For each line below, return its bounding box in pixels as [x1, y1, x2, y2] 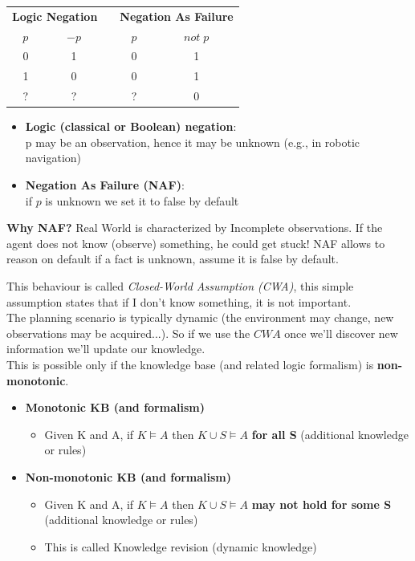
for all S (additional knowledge [251, 425, 409, 442]
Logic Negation [12, 7, 98, 24]
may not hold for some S [251, 495, 392, 512]
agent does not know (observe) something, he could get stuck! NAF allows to [6, 234, 385, 251]
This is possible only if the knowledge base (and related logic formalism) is [6, 356, 374, 372]
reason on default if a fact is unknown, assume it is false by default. [6, 250, 339, 267]
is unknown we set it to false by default [45, 192, 239, 209]
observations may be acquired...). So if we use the [6, 324, 250, 341]
